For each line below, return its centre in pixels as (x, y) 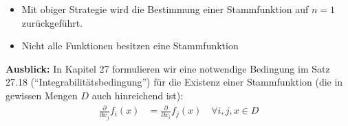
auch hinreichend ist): (138, 95)
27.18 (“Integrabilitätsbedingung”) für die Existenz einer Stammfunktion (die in (174, 82)
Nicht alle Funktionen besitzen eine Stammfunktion (130, 46)
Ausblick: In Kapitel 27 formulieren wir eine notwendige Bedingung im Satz (168, 68)
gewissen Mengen (42, 95)
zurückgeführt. (52, 22)
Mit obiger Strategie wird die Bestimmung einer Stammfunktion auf (165, 9)
